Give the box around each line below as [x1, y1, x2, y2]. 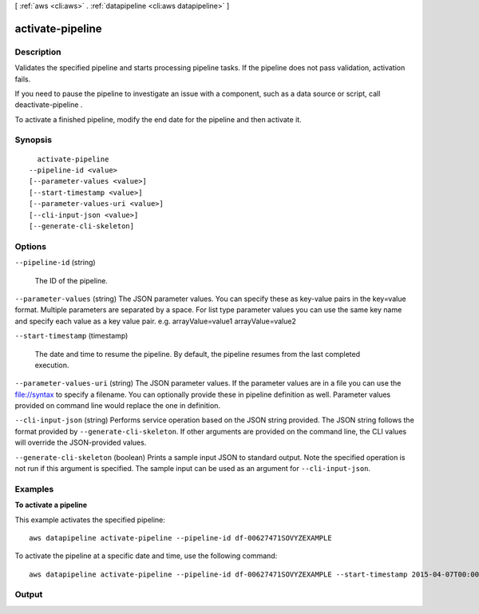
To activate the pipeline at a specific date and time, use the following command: [14, 551, 278, 561]
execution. [34, 360, 69, 370]
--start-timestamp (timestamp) [14, 331, 129, 341]
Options [14, 240, 47, 252]
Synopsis [14, 134, 52, 145]
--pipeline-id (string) [14, 258, 96, 267]
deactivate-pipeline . [14, 100, 83, 109]
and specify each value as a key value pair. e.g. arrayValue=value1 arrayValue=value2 [14, 316, 297, 326]
